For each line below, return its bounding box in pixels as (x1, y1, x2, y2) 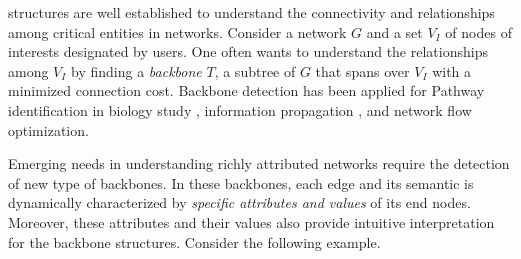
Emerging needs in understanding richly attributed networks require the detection (8, 153, 510, 174)
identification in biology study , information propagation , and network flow (8, 99, 472, 120)
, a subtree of (214, 60, 296, 81)
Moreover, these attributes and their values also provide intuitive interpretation (8, 211, 495, 232)
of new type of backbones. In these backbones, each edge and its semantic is (8, 172, 474, 193)
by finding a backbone (71, 60, 202, 81)
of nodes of (445, 21, 512, 42)
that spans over (315, 60, 410, 81)
